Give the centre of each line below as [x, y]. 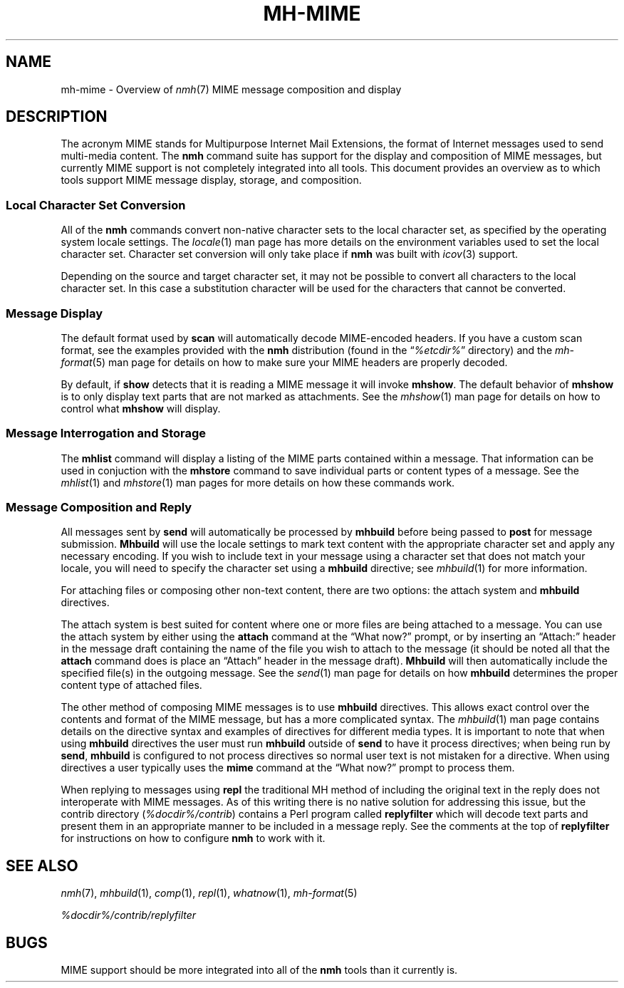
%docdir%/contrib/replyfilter [129, 915]
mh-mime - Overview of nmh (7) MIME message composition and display [231, 89]
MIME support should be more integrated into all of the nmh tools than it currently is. [259, 970]
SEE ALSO [42, 865]
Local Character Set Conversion [96, 205]
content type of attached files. [131, 685]
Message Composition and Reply [99, 508]
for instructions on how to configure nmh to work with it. [193, 838]
